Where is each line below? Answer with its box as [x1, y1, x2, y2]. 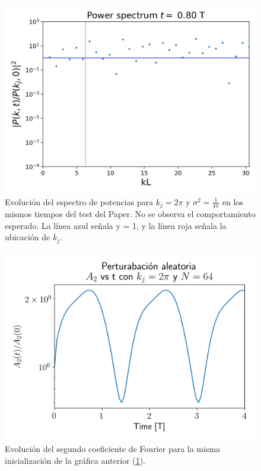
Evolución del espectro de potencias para [5, 195, 154, 208]
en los [222, 195, 243, 208]
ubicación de [5, 231, 50, 243]
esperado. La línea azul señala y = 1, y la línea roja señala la [5, 219, 227, 231]
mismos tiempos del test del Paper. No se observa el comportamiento [5, 208, 256, 220]
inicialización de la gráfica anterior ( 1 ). [5, 454, 145, 466]
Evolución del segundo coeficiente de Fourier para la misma [5, 443, 221, 455]
